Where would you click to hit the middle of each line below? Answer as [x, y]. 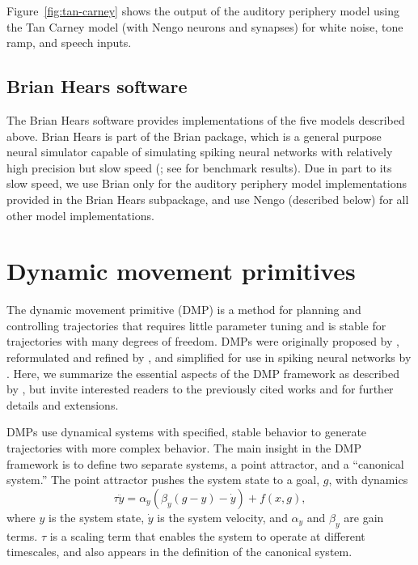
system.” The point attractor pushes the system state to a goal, [163, 480]
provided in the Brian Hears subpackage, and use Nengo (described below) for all [208, 199]
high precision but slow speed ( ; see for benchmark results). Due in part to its [199, 167]
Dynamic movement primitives [181, 271]
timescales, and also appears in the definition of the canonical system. [179, 552]
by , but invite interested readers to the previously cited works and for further [200, 389]
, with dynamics [368, 480]
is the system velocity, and [222, 517]
